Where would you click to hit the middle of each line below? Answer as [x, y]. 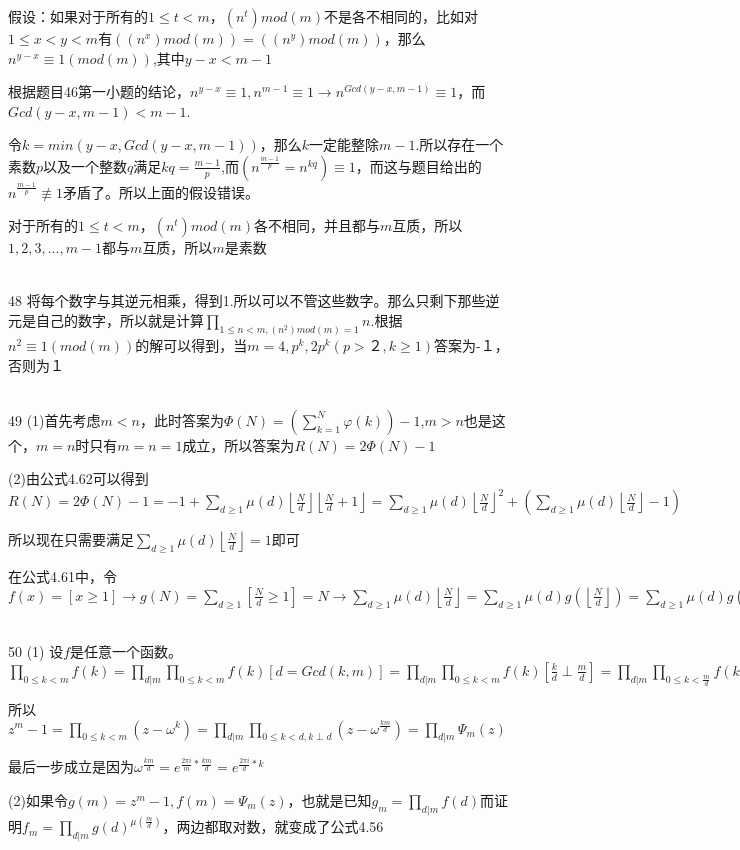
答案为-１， [471, 344]
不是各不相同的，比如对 [401, 16]
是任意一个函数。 [126, 651]
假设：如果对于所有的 [78, 16]
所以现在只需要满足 [71, 539]
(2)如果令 [38, 799]
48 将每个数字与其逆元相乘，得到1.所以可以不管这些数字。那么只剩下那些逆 [254, 300]
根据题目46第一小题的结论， [99, 91]
